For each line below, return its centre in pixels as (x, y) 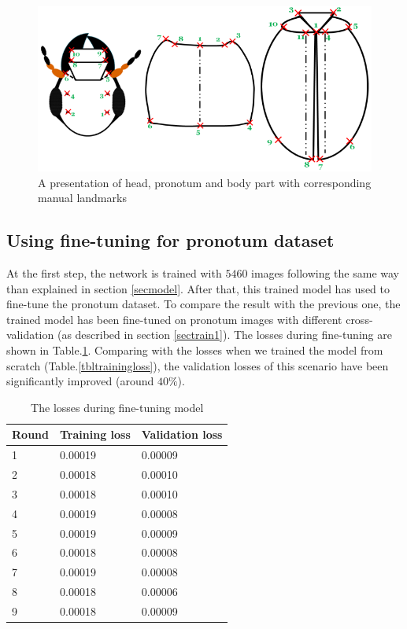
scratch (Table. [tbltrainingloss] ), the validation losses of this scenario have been (198, 365)
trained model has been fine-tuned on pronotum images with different (174, 319)
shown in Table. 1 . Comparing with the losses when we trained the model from (195, 349)
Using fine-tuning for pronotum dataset (170, 240)
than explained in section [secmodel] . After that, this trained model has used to (198, 288)
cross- (359, 319)
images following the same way (326, 272)
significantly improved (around (80, 381)
